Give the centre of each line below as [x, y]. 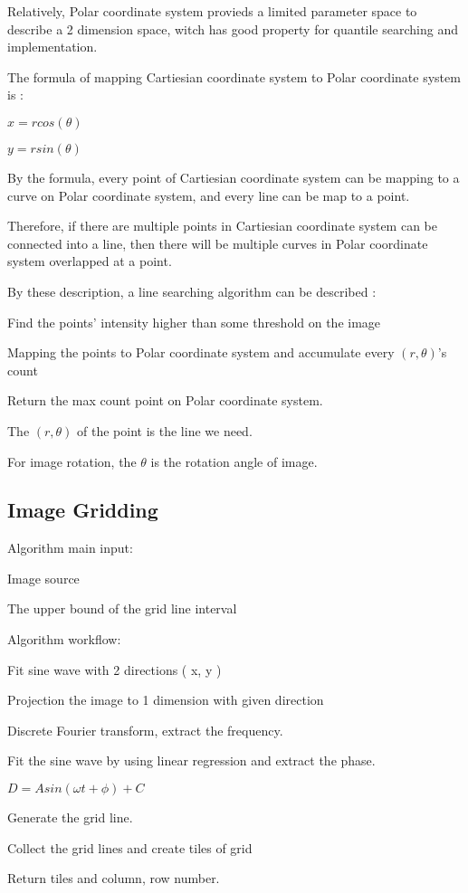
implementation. [53, 47]
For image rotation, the [72, 461]
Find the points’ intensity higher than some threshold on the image [194, 322]
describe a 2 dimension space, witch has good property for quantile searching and [233, 28]
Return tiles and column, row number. [114, 878]
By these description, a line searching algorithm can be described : [192, 291]
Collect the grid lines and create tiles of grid [130, 847]
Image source [43, 578]
